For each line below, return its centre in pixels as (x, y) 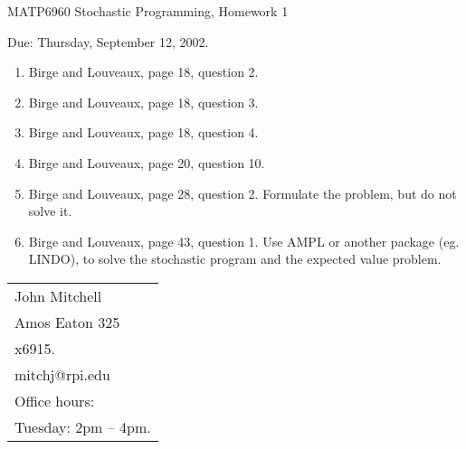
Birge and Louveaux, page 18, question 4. (143, 132)
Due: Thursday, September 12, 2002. (108, 41)
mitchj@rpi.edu (62, 374)
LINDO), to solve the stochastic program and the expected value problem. (235, 259)
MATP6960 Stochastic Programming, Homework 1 (148, 11)
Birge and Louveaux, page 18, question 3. (143, 102)
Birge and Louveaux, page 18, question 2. (143, 72)
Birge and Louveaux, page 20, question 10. (147, 162)
